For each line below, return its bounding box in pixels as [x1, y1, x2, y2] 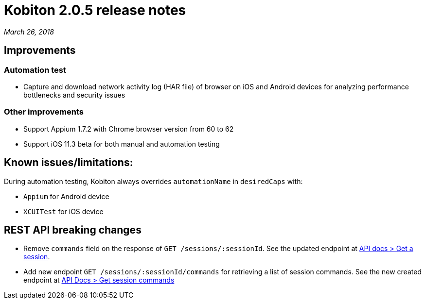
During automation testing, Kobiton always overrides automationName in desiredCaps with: [4, 177, 303, 185]
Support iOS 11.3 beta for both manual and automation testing [23, 139, 220, 148]
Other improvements [4, 107, 84, 117]
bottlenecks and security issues [23, 90, 125, 99]
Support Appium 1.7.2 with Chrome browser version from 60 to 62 [23, 124, 234, 133]
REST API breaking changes [4, 223, 142, 236]
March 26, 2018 [4, 27, 54, 36]
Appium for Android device [23, 192, 109, 201]
